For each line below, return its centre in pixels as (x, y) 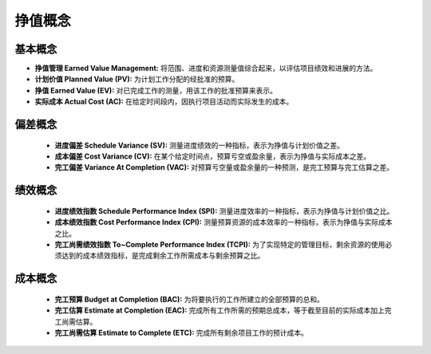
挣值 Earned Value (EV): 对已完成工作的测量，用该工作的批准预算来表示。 (156, 90)
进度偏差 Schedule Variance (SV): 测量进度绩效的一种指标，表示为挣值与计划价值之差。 (200, 145)
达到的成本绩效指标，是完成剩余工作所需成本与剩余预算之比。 (163, 256)
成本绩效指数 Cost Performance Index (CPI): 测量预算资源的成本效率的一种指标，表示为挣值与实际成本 (223, 222)
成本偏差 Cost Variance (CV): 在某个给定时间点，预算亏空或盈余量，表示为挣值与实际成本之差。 (213, 156)
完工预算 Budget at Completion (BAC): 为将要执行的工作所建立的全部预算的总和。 (190, 299)
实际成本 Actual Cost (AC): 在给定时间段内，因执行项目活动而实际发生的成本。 (164, 102)
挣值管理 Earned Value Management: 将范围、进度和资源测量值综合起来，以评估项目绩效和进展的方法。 (206, 69)
